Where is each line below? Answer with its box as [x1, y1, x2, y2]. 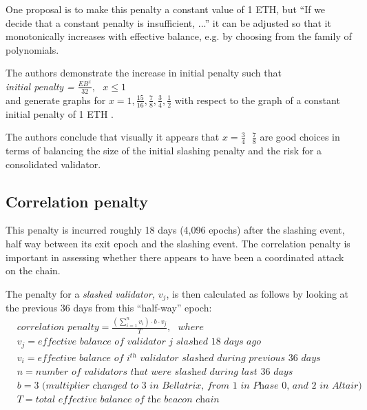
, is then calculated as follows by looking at [166, 286, 349, 300]
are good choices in [260, 130, 340, 144]
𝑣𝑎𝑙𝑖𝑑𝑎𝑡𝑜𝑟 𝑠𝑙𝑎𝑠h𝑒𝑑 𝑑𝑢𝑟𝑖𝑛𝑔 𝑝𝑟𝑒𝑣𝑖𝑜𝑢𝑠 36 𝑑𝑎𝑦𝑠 [140, 353, 321, 364]
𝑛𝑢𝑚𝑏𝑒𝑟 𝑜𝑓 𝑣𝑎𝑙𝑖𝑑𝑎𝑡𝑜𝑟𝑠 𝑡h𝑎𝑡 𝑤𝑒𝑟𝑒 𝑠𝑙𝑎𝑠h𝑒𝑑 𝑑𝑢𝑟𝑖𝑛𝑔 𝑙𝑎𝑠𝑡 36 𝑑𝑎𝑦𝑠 [35, 367, 293, 377]
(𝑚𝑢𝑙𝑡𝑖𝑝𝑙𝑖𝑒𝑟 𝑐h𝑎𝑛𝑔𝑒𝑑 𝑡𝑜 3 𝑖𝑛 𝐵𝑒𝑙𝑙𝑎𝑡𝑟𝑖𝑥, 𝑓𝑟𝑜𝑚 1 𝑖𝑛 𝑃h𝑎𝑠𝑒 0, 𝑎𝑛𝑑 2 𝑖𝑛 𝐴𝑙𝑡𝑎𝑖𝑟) [42, 380, 362, 391]
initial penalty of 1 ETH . [6, 106, 114, 121]
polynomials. [6, 42, 59, 57]
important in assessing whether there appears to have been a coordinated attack [6, 249, 344, 264]
